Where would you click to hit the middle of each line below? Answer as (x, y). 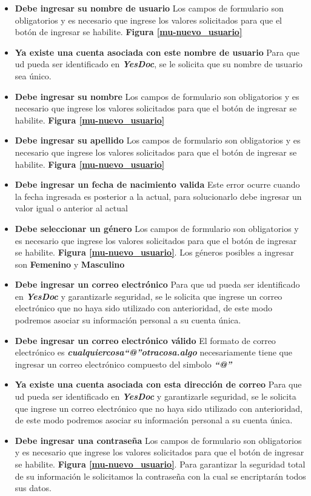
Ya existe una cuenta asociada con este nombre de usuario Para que (157, 52)
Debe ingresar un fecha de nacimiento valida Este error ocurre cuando (157, 184)
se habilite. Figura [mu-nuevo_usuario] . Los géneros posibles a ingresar (154, 252)
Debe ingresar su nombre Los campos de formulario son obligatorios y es (157, 96)
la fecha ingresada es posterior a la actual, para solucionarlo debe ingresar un (158, 196)
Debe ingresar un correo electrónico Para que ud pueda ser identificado (157, 284)
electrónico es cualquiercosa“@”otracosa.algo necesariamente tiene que (153, 352)
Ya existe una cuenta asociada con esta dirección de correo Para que (158, 384)
